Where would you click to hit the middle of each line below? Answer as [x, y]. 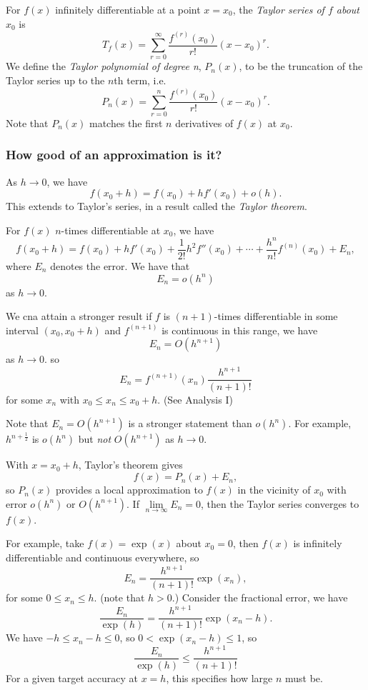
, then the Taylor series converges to [280, 503]
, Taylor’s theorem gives [130, 465]
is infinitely [318, 543]
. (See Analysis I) [195, 399]
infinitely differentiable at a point [128, 9]
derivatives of [204, 122]
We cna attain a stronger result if [79, 316]
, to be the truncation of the [301, 66]
